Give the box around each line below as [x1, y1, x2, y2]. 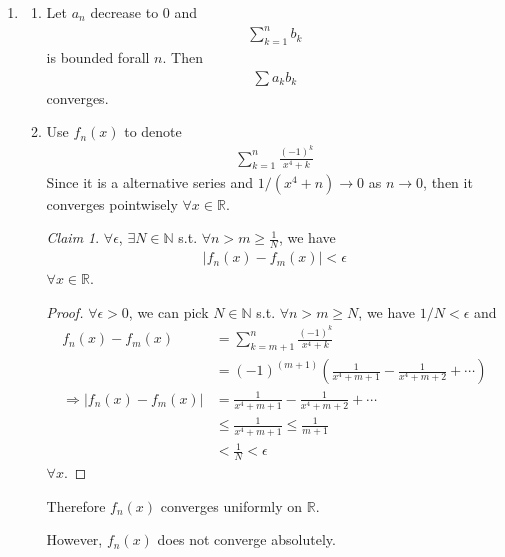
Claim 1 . [46, 227, 100, 248]
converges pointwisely [46, 193, 178, 214]
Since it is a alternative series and [46, 171, 253, 192]
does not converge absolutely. [157, 529, 336, 550]
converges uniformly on [160, 495, 303, 516]
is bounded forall [46, 46, 150, 67]
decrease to [90, 2, 159, 22]
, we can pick [128, 301, 209, 322]
